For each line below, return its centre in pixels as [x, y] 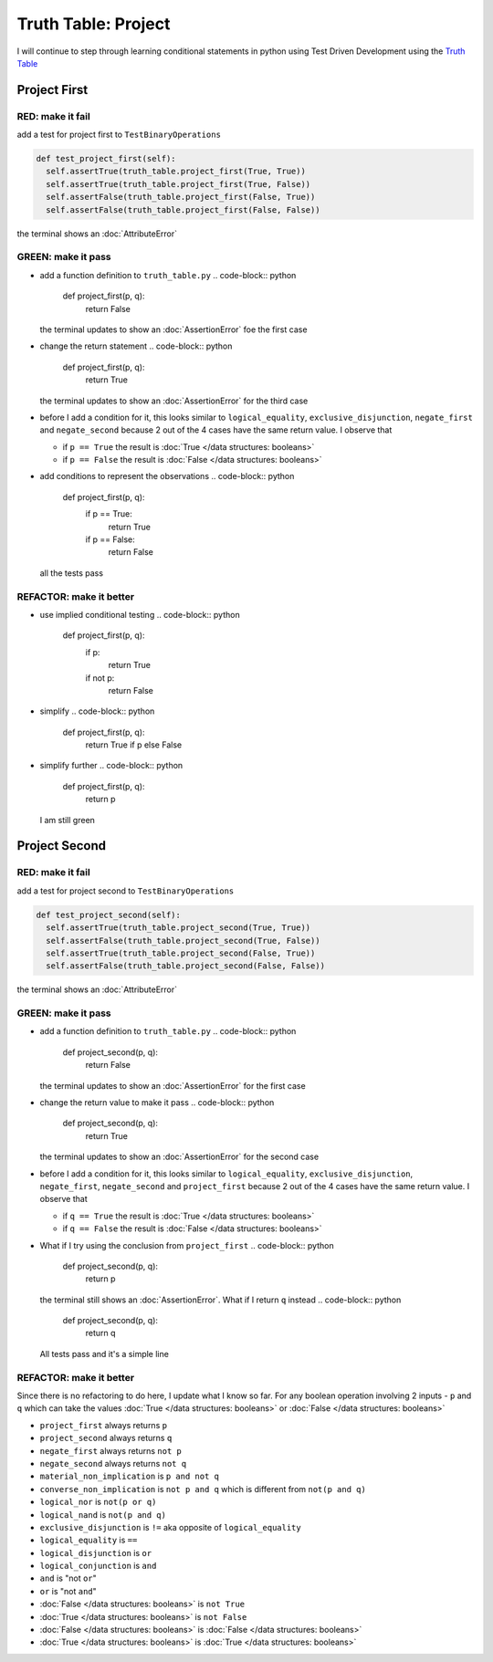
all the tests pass [72, 573]
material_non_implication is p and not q [129, 1476]
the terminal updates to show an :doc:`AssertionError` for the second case [179, 1157]
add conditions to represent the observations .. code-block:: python [167, 476]
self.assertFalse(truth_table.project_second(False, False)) [186, 966]
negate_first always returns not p [110, 1450]
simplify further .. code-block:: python [111, 766]
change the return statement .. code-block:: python [136, 346]
